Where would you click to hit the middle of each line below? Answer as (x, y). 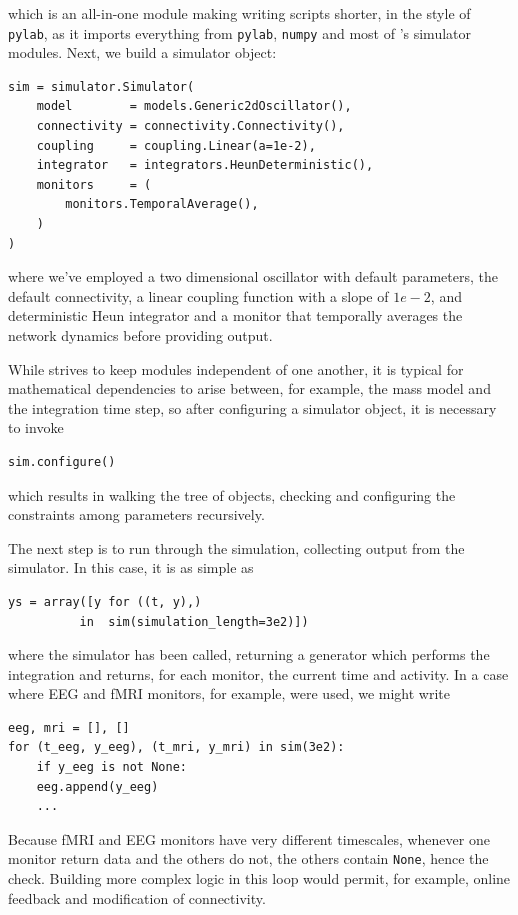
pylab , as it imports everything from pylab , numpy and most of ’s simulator (239, 32)
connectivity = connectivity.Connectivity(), (190, 126)
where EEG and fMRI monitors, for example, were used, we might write (229, 693)
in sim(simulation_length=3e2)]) (194, 621)
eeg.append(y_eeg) (97, 786)
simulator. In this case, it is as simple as (131, 567)
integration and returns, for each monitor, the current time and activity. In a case (258, 673)
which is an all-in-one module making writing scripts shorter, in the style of (239, 13)
